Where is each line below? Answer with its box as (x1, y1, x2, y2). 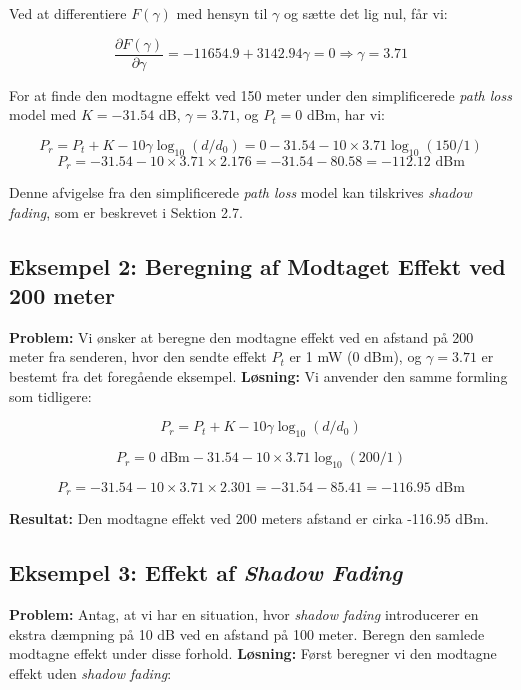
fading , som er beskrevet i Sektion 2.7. (9, 201, 243, 222)
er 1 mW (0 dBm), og (289, 346, 422, 367)
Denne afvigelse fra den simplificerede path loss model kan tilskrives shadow (9, 182, 472, 203)
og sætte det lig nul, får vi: (283, 3, 448, 23)
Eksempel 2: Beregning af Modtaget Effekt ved (9, 250, 506, 281)
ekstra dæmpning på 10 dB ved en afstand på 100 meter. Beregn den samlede (9, 623, 485, 644)
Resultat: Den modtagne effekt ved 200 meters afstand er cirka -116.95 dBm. (9, 508, 489, 529)
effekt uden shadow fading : (9, 662, 172, 683)
